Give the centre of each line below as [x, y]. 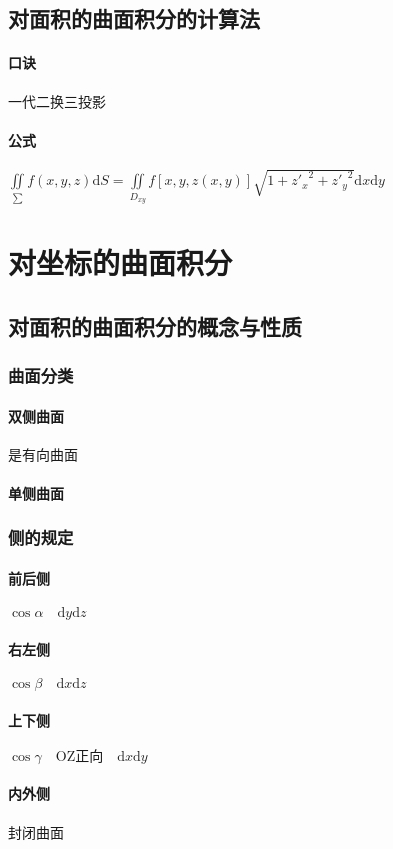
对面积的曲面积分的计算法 [134, 18]
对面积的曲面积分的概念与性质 [155, 325]
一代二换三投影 [57, 100]
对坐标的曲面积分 [120, 262]
